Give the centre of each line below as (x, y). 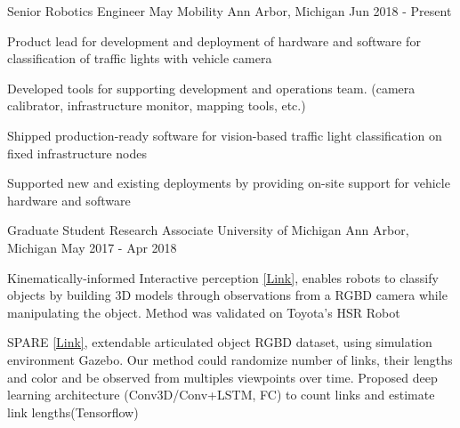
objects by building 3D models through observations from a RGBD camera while (227, 295)
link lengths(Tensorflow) (73, 412)
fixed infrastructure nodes (77, 153)
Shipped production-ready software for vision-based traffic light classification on (225, 135)
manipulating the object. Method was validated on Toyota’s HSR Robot (204, 312)
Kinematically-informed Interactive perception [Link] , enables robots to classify (223, 277)
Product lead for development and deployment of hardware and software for (214, 40)
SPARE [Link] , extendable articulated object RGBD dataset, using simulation (220, 342)
